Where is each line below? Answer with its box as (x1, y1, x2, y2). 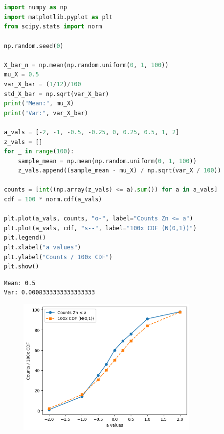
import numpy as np (4, 4, 67, 11)
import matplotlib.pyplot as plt (4, 13, 112, 21)
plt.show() (4, 263, 39, 270)
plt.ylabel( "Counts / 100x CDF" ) (4, 253, 112, 261)
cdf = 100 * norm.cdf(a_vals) (4, 196, 102, 203)
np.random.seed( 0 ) (4, 42, 64, 49)
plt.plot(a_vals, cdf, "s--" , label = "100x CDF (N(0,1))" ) (4, 224, 197, 232)
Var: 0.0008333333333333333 (4, 289, 95, 296)
